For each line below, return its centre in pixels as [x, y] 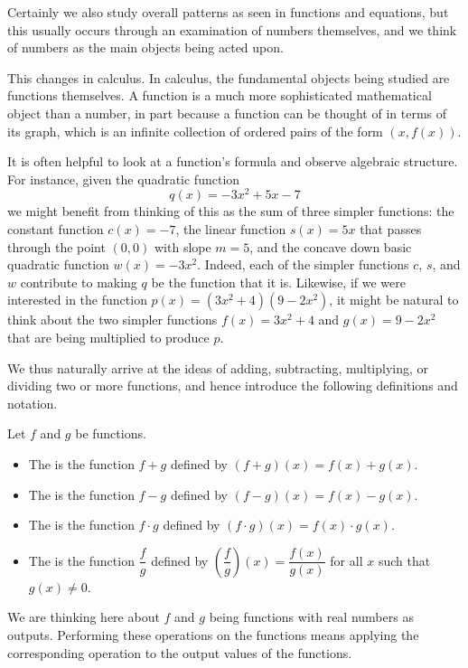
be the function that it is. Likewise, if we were [278, 282]
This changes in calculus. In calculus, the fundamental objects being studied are [229, 77]
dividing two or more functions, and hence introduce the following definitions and [233, 386]
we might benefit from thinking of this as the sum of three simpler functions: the [231, 211]
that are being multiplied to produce [108, 337]
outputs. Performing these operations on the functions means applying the [213, 634]
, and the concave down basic [331, 246]
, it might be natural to [394, 300]
